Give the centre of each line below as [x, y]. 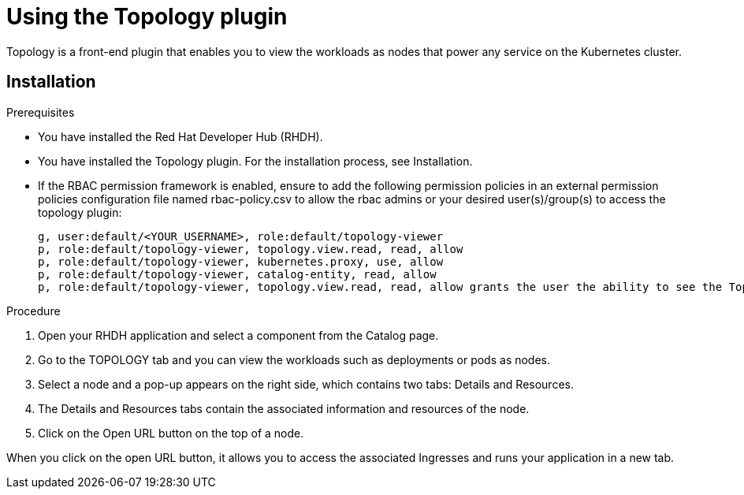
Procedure [33, 311]
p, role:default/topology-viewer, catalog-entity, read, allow [237, 274]
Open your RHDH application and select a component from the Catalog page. [238, 335]
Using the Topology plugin [147, 17]
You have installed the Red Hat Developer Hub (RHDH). [180, 136]
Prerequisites [41, 112]
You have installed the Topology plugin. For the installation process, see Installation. [255, 161]
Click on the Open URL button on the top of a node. [171, 433]
